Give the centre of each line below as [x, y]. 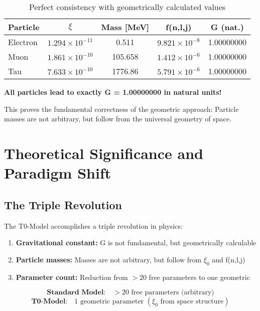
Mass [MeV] [125, 27]
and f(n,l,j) [229, 259]
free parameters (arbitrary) [173, 293]
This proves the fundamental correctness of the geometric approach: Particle [121, 109]
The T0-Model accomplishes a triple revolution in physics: [93, 225]
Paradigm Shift [58, 173]
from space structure [192, 302]
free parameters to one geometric [199, 277]
